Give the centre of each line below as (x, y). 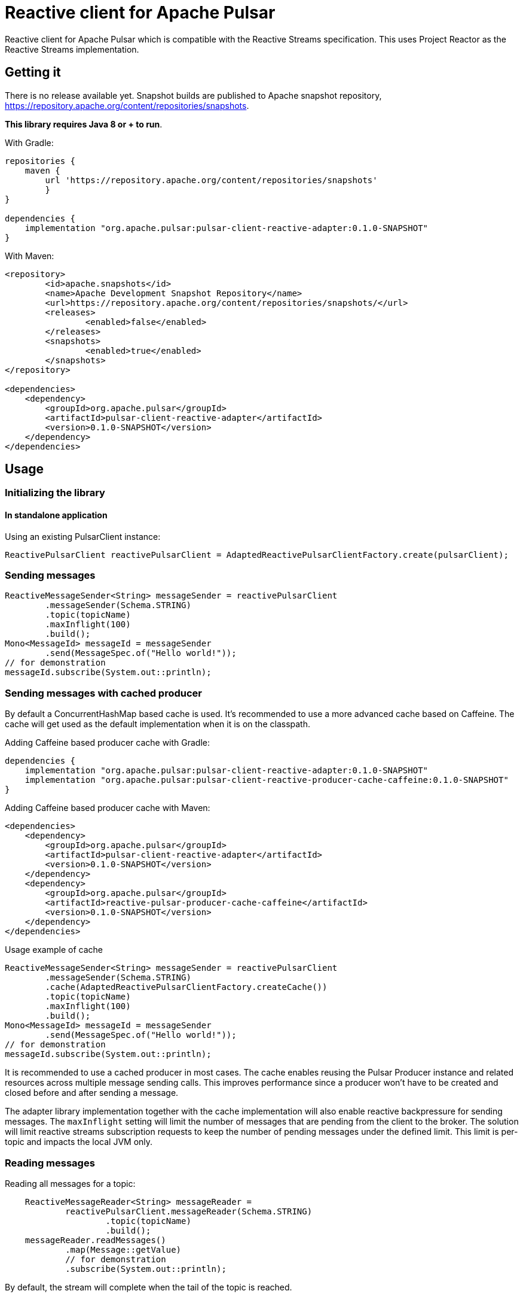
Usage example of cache (54, 950)
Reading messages (50, 1163)
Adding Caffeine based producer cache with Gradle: (108, 743)
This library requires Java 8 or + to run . (84, 124)
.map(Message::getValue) (123, 1249)
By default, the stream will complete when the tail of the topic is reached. (149, 1287)
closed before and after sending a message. (92, 1093)
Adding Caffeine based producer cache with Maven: (108, 808)
